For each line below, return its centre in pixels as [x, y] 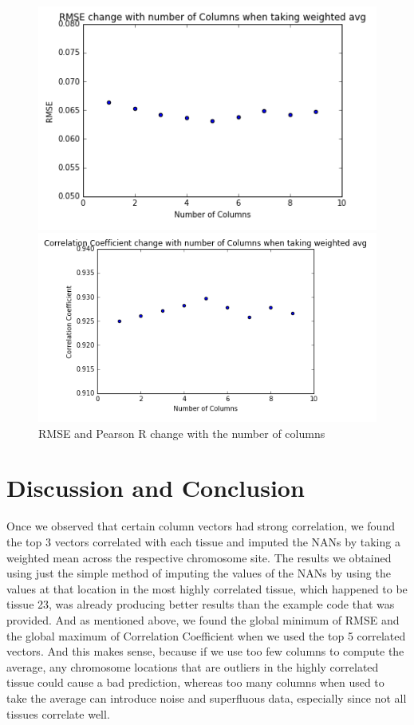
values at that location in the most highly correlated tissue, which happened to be [207, 588]
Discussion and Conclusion [156, 488]
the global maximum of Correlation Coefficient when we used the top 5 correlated [206, 635]
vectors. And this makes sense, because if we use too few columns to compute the [205, 651]
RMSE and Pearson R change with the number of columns [182, 433]
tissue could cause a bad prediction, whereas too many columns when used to [195, 682]
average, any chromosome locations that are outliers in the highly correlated [193, 666]
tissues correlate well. [58, 713]
